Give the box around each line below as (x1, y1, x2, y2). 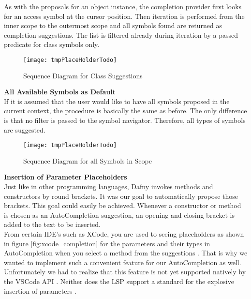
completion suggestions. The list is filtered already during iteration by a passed (4, 30, 238, 40)
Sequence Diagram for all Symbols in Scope (23, 155, 152, 165)
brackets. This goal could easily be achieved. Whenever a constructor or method (4, 200, 241, 210)
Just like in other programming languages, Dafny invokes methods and (4, 181, 213, 192)
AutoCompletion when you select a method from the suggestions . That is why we (4, 248, 248, 258)
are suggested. (4, 124, 45, 135)
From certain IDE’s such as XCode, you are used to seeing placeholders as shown (4, 229, 244, 239)
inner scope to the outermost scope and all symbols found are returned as (4, 20, 222, 30)
